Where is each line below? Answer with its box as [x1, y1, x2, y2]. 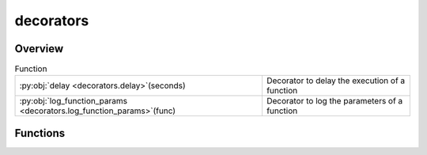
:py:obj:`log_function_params [19, 96, 128, 107]
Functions [14, 127, 66, 140]
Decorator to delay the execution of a [266, 75, 406, 86]
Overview [14, 42, 64, 55]
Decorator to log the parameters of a [266, 96, 403, 107]
